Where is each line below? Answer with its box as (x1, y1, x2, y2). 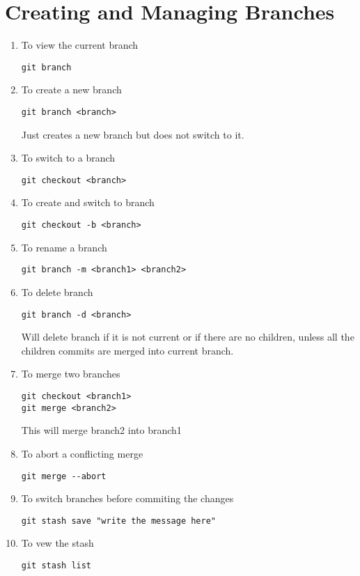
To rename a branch (21, 240, 107, 254)
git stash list (21, 561, 92, 570)
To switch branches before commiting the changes (21, 491, 234, 506)
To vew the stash (21, 536, 94, 550)
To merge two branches (21, 366, 120, 381)
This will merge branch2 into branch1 (21, 423, 182, 437)
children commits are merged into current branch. (21, 343, 234, 357)
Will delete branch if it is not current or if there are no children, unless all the (21, 329, 354, 344)
